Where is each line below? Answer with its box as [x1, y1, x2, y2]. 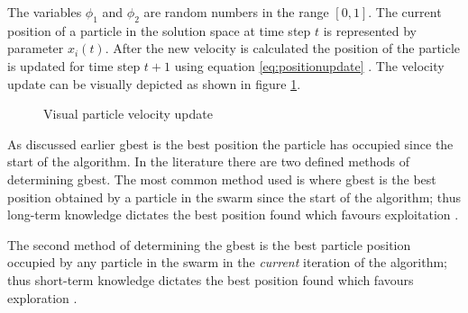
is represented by [323, 21, 418, 40]
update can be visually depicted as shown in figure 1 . [7, 74, 301, 93]
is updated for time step [7, 56, 141, 75]
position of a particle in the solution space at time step [7, 21, 311, 40]
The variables [7, 3, 82, 21]
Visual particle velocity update [43, 104, 213, 123]
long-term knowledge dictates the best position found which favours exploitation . [7, 205, 459, 224]
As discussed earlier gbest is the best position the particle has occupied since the [7, 134, 454, 153]
